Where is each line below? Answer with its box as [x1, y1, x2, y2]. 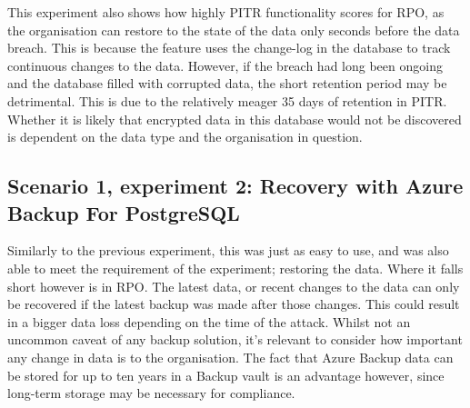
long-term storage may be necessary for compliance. [7, 383, 295, 403]
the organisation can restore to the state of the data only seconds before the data [7, 20, 460, 39]
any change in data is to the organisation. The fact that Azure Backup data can [7, 347, 454, 366]
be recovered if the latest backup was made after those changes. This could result [7, 294, 460, 313]
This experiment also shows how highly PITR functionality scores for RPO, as [7, 3, 445, 21]
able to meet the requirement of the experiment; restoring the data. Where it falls [7, 258, 464, 277]
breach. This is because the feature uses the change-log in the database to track [7, 38, 451, 57]
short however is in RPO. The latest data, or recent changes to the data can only [7, 276, 460, 295]
